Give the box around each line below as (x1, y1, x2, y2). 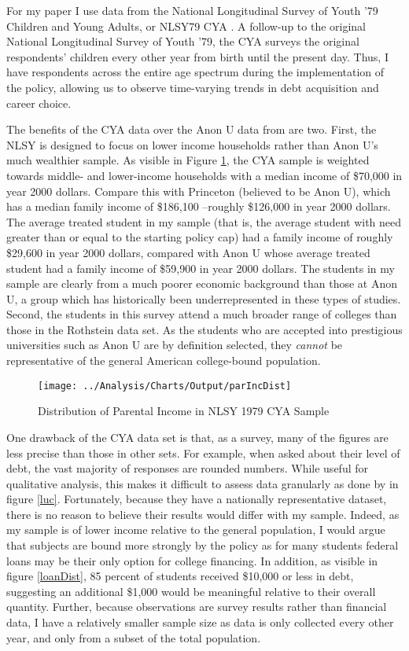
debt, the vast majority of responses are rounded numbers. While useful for (6, 460, 368, 476)
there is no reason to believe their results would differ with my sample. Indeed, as (6, 506, 400, 522)
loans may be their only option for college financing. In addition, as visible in (6, 552, 378, 568)
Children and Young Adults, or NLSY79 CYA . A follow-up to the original (6, 17, 367, 34)
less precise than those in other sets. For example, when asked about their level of (6, 444, 400, 461)
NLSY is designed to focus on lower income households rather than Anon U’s (6, 136, 378, 153)
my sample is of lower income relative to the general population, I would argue (6, 521, 385, 538)
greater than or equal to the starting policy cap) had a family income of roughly (6, 229, 393, 245)
